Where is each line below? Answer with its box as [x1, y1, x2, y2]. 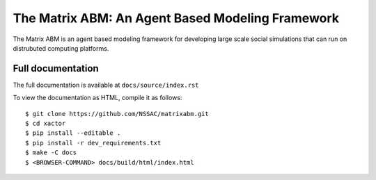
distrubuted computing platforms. [13, 44, 109, 52]
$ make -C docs [25, 149, 77, 156]
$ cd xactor [25, 120, 66, 128]
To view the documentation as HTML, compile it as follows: [13, 94, 182, 102]
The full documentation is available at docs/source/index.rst [13, 81, 199, 89]
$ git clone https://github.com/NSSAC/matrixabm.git [25, 110, 209, 117]
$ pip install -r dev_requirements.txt [25, 139, 162, 147]
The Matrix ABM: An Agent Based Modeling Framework [13, 10, 340, 26]
